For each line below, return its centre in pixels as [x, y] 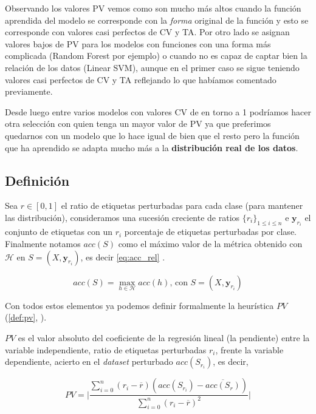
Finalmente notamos [43, 243]
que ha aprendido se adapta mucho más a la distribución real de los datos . [152, 147]
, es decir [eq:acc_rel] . [123, 256]
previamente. [29, 91]
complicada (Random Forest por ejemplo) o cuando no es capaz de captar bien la [156, 56]
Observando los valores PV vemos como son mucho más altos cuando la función [153, 8]
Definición [37, 180]
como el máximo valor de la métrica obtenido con [210, 243]
